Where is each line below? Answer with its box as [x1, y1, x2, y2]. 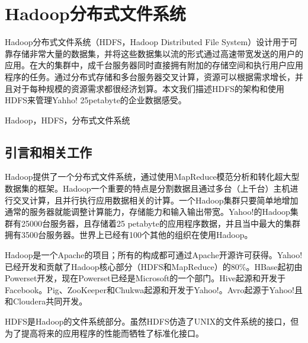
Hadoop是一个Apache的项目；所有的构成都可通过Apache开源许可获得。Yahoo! [5, 249, 303, 261]
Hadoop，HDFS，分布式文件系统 [5, 113, 130, 126]
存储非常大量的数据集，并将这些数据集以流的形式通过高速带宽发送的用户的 [12, 47, 303, 59]
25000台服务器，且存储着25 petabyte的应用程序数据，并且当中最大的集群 [21, 217, 300, 229]
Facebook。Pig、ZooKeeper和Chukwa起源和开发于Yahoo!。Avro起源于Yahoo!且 [5, 283, 303, 296]
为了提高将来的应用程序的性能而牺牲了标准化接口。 [5, 326, 204, 339]
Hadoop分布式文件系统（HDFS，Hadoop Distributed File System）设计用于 [5, 36, 290, 48]
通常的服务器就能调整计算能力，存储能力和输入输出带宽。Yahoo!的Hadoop [5, 205, 290, 218]
